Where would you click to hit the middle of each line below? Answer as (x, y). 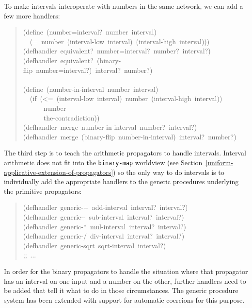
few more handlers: (32, 15)
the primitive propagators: (43, 191)
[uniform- (219, 162)
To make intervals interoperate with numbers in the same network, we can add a (124, 6)
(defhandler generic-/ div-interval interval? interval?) (104, 236)
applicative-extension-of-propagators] (59, 172)
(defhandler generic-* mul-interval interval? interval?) (105, 226)
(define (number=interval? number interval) (90, 32)
